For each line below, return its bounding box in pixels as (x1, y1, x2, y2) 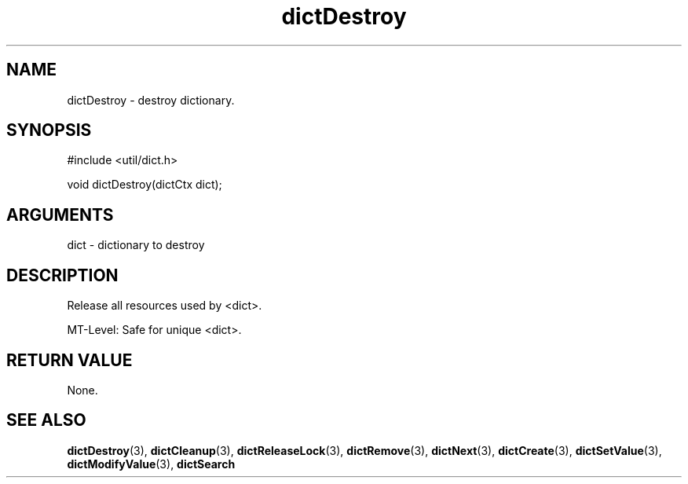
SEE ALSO (6, 410, 86, 431)
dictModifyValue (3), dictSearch (67, 456, 236, 471)
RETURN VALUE (6, 350, 133, 370)
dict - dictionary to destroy (67, 238, 205, 252)
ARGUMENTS (6, 204, 114, 225)
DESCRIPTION (6, 265, 119, 285)
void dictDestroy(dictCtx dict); (67, 178, 222, 192)
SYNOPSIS (6, 120, 92, 141)
